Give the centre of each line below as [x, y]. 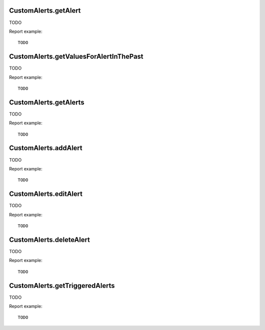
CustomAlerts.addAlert [46, 148]
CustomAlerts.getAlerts [47, 102]
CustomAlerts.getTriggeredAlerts [62, 286]
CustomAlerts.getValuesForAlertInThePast [76, 57]
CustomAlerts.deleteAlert [50, 240]
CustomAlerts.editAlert [46, 194]
